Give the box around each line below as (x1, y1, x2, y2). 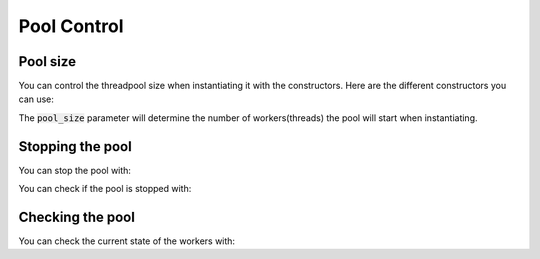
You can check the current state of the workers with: (18, 235, 235, 247)
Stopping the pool (18, 138, 132, 155)
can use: (18, 93, 55, 105)
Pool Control (18, 15, 124, 37)
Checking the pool (18, 208, 135, 225)
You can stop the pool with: (18, 164, 132, 176)
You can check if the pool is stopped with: (18, 183, 192, 195)
